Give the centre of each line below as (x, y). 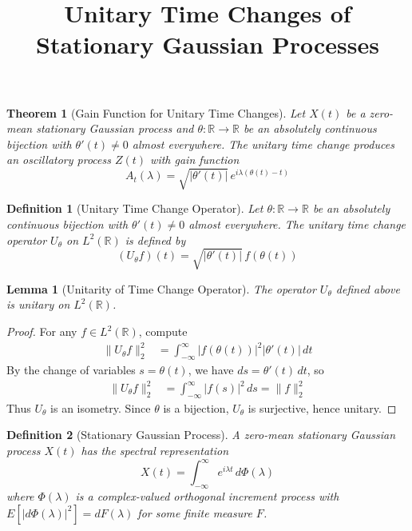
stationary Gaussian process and (115, 128)
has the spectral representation (155, 451)
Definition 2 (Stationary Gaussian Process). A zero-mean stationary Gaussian (201, 435)
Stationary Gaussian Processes (208, 44)
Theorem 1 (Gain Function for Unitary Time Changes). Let (156, 112)
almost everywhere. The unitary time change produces (263, 144)
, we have (211, 369)
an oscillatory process (59, 160)
